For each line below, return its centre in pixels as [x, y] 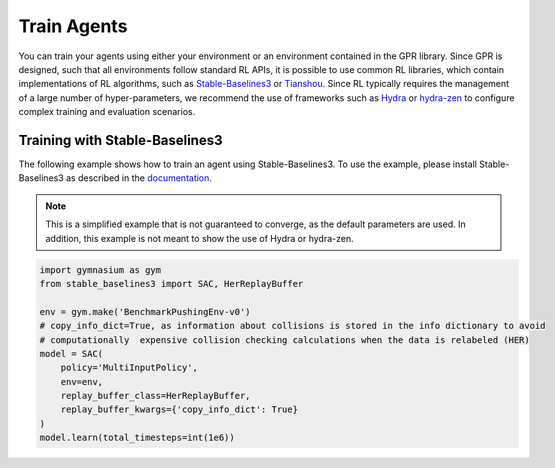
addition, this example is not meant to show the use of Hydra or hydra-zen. [199, 238]
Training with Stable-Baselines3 [121, 140]
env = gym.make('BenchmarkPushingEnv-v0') [145, 311]
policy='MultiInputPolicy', [129, 368]
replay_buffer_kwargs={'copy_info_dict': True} [179, 409]
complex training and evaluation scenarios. [107, 112]
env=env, [82, 381]
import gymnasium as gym [100, 269]
